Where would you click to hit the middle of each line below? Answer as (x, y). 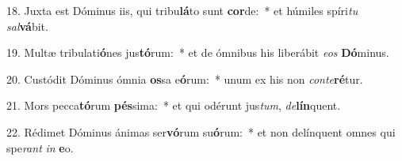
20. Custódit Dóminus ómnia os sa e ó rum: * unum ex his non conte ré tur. (185, 79)
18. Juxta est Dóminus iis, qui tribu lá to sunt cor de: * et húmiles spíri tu (182, 10)
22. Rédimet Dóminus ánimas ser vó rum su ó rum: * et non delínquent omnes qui (201, 131)
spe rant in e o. (40, 147)
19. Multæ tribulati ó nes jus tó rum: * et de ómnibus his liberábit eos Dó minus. (198, 52)
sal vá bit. (27, 26)
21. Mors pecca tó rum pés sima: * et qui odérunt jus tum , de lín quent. (174, 105)
